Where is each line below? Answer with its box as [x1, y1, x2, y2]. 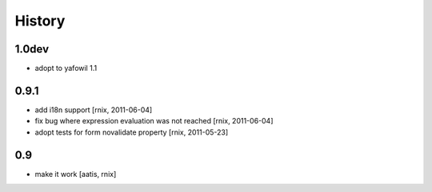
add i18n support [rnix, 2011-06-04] [34, 104, 153, 115]
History [14, 12, 66, 29]
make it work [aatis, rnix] [34, 169, 117, 178]
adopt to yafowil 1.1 [34, 64, 98, 73]
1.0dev [14, 42, 50, 56]
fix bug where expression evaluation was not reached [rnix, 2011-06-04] [34, 116, 274, 126]
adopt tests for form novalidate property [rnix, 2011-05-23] [34, 127, 229, 137]
